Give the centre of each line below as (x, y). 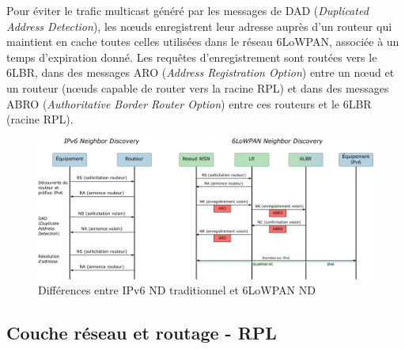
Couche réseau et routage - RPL (142, 333)
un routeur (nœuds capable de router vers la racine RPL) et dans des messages (198, 87)
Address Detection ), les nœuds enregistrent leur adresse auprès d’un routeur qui (199, 26)
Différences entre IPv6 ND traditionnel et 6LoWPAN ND (177, 290)
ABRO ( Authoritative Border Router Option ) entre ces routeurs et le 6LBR (189, 103)
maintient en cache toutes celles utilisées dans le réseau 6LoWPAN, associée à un (203, 42)
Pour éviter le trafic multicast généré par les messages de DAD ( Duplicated (187, 10)
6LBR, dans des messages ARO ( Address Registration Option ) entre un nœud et (201, 72)
